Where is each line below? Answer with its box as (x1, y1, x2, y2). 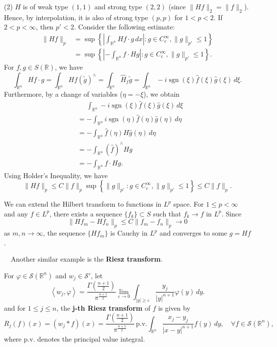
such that (153, 208, 181, 218)
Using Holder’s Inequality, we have (4, 170, 108, 180)
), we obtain (143, 89, 180, 99)
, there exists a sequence (49, 208, 122, 218)
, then (36, 22, 54, 32)
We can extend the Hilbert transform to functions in (4, 199, 162, 209)
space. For (173, 199, 204, 209)
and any (4, 208, 28, 218)
